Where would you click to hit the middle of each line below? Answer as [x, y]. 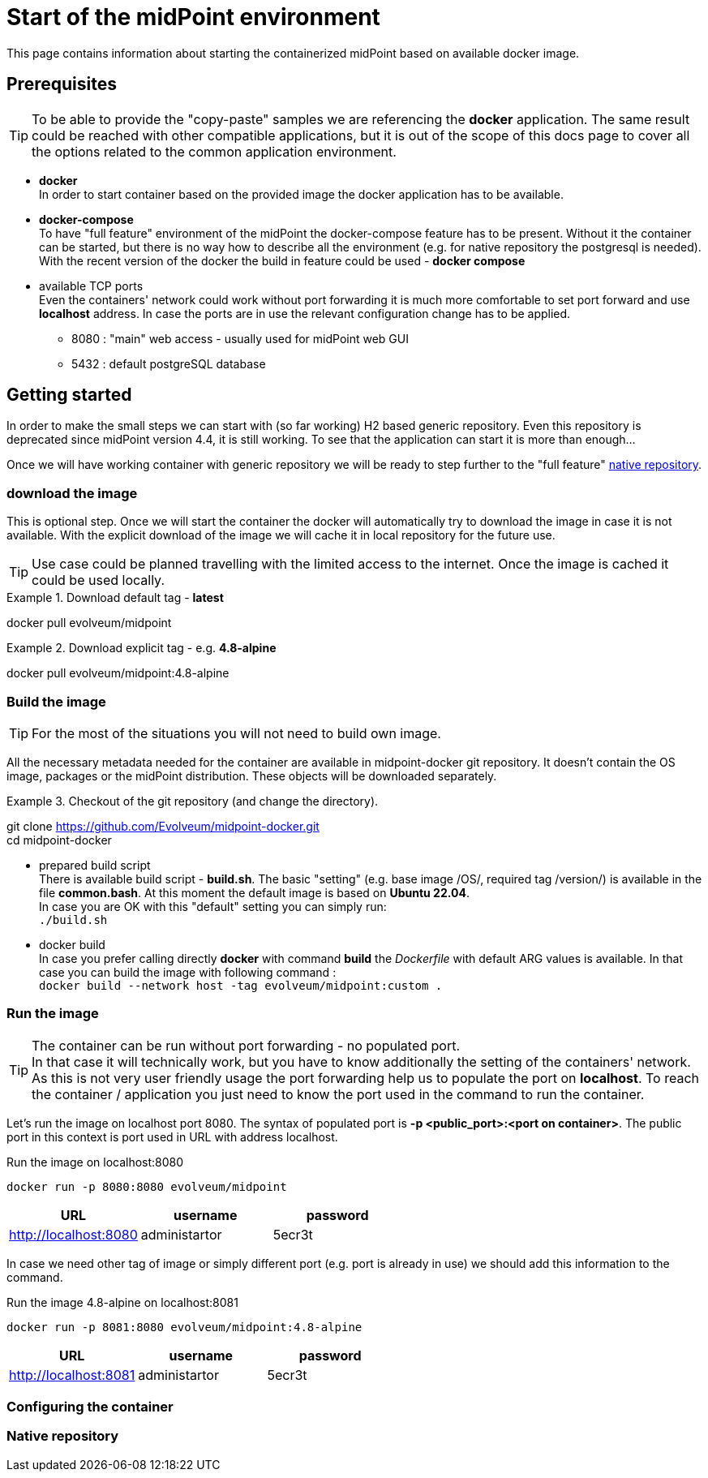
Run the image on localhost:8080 [95, 1162]
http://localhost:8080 [73, 1234]
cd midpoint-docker [59, 840]
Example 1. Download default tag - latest [115, 598]
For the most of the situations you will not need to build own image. [236, 733]
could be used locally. [98, 580]
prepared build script [95, 865]
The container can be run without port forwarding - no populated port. [246, 1045]
